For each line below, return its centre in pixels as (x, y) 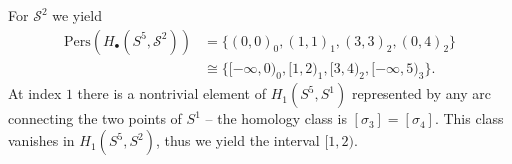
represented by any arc (421, 93)
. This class (469, 118)
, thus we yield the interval (237, 140)
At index (35, 93)
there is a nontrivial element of (171, 93)
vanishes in (41, 140)
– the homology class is (276, 118)
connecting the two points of (95, 118)
